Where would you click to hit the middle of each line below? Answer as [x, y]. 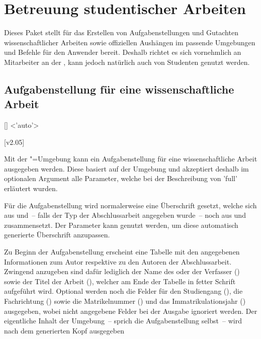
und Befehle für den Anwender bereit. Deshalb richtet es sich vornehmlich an [123, 52]
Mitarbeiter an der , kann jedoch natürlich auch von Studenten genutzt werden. [127, 62]
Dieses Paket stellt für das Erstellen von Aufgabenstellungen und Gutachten [121, 32]
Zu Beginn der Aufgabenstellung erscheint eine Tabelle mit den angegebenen [122, 252]
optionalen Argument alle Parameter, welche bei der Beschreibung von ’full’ [121, 178]
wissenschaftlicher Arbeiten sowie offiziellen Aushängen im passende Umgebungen [130, 42]
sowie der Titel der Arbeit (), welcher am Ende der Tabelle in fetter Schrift [120, 281]
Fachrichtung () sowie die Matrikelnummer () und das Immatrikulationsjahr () [125, 301]
